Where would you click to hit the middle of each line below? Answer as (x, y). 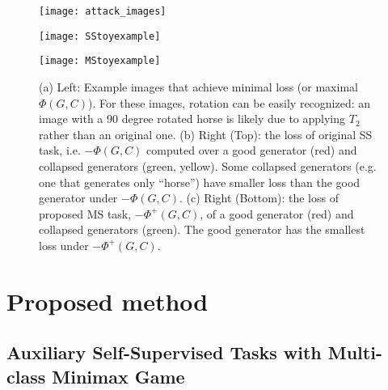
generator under (78, 198)
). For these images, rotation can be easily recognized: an (230, 102)
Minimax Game (118, 376)
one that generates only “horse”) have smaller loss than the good (200, 182)
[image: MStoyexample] (100, 61)
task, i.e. (60, 150)
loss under (64, 245)
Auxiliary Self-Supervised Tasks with (164, 352)
